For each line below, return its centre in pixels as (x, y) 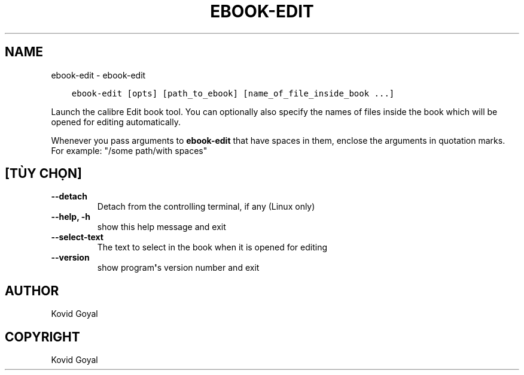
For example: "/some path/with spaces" (129, 150)
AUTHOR (32, 291)
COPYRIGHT (42, 337)
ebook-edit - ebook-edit (98, 75)
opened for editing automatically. (116, 122)
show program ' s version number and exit (178, 268)
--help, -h (71, 217)
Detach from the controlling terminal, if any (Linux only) (206, 207)
